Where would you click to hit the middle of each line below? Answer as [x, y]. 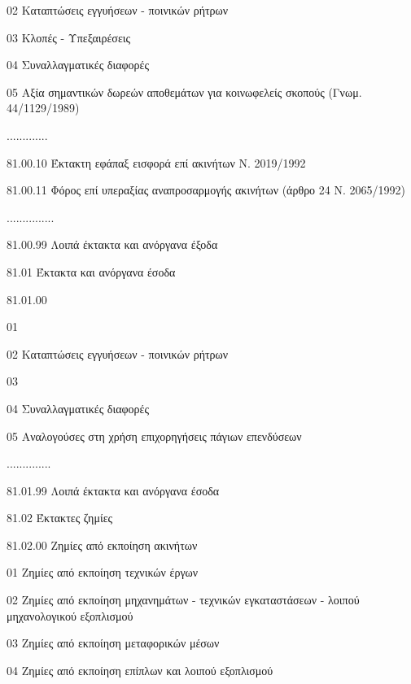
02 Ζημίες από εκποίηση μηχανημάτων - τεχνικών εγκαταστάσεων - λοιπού [183, 600]
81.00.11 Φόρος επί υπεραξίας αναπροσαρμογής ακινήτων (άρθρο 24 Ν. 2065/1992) [206, 190]
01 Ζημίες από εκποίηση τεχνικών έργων [103, 572]
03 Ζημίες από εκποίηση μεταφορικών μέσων [113, 643]
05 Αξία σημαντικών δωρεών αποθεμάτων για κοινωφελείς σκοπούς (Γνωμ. [184, 91]
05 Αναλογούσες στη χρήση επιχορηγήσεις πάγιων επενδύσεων [154, 436]
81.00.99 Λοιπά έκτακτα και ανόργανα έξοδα [112, 244]
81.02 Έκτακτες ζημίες [60, 518]
